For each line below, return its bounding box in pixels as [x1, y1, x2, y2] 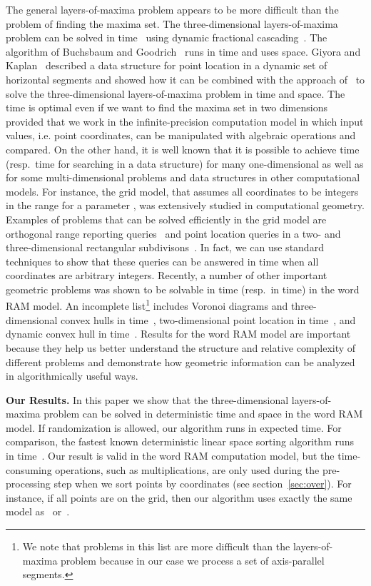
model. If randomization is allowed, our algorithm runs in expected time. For [6, 420, 342, 435]
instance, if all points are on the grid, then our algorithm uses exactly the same [6, 490, 352, 505]
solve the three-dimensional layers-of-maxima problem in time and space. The [6, 86, 345, 101]
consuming [6, 462, 52, 477]
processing [6, 476, 51, 491]
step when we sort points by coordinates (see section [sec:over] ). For [54, 476, 352, 491]
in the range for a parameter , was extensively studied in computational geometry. [6, 198, 365, 213]
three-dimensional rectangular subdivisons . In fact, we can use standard [6, 240, 324, 255]
